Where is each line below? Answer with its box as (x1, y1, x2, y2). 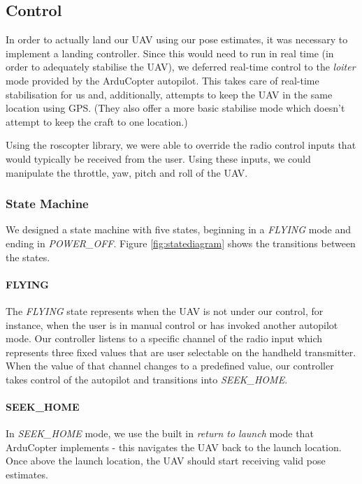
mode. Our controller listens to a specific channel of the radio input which (6, 331, 323, 346)
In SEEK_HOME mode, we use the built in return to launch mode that (6, 426, 314, 441)
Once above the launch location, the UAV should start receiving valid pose (6, 453, 326, 468)
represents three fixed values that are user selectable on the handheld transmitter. (6, 344, 356, 359)
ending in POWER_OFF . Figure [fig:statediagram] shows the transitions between (6, 235, 356, 250)
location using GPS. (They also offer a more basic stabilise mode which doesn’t (6, 101, 345, 115)
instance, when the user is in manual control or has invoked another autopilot (6, 317, 338, 332)
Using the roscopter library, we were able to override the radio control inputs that (6, 138, 356, 152)
